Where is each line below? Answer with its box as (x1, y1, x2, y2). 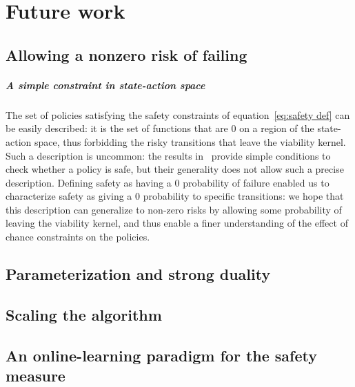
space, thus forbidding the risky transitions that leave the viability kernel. (34, 134, 346, 149)
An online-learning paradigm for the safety (6, 344, 317, 366)
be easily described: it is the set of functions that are (6, 121, 228, 135)
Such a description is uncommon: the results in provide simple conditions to (6, 148, 331, 162)
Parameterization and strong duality (6, 263, 271, 285)
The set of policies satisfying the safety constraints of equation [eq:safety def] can (6, 107, 350, 122)
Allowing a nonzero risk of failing (6, 44, 247, 65)
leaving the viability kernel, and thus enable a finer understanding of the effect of (6, 216, 348, 230)
